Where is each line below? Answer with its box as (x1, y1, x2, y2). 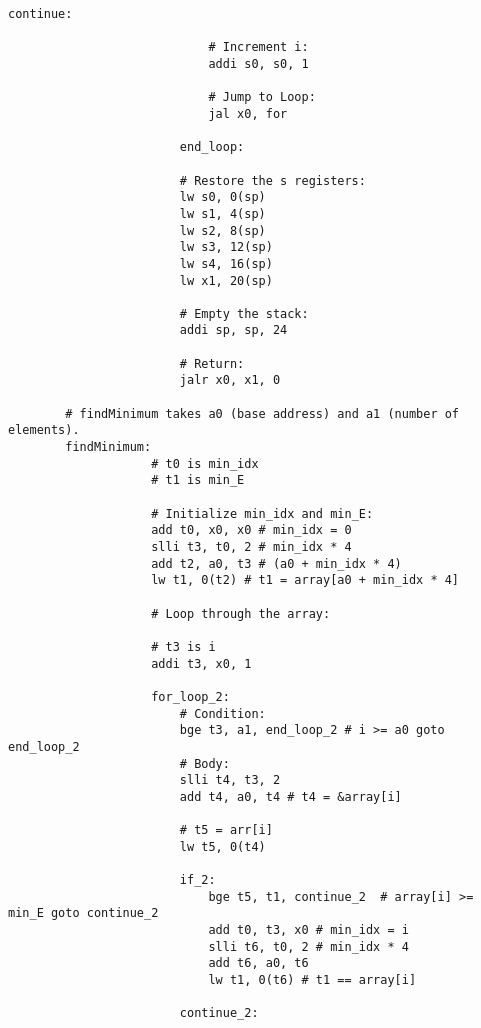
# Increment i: (208, 40, 309, 55)
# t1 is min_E (151, 473, 245, 488)
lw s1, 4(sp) (179, 206, 266, 221)
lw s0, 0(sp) (179, 190, 266, 205)
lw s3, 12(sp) (179, 240, 273, 255)
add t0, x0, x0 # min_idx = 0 (151, 523, 352, 538)
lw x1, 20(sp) (179, 273, 273, 288)
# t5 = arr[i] (179, 823, 273, 838)
